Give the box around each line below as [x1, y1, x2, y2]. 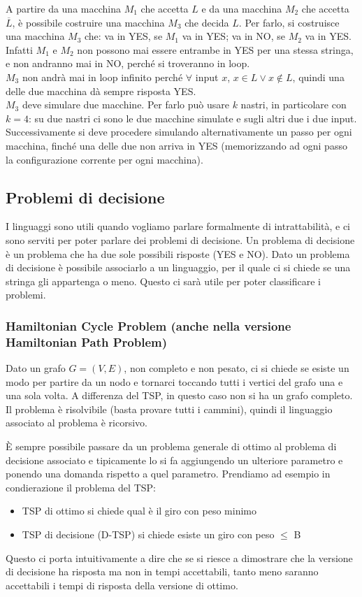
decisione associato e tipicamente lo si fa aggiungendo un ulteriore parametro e [6, 452, 343, 467]
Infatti [6, 42, 33, 57]
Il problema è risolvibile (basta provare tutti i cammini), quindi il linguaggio [6, 401, 333, 416]
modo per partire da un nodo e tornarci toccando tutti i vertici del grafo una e [6, 374, 343, 389]
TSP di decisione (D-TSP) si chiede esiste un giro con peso [22, 526, 275, 541]
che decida [184, 15, 229, 29]
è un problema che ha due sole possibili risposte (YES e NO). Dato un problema [6, 246, 350, 261]
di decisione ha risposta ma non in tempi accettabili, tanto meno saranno [6, 564, 319, 579]
